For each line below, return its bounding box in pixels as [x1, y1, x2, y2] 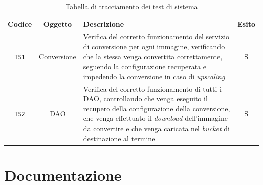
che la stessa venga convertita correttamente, [83, 51, 223, 61]
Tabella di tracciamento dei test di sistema [65, 1, 198, 11]
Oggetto [43, 18, 72, 29]
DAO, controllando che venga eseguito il [83, 93, 208, 104]
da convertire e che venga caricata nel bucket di [83, 123, 230, 134]
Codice [8, 18, 32, 29]
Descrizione [83, 18, 124, 29]
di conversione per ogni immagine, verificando [83, 41, 225, 52]
